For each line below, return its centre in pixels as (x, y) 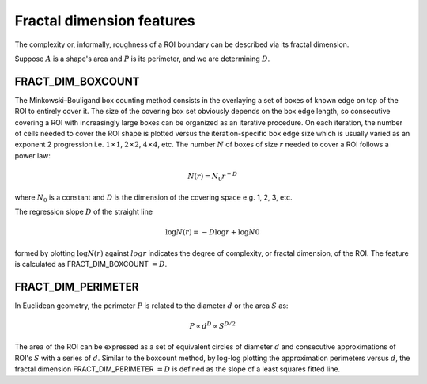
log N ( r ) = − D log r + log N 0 (212, 232)
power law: (33, 155)
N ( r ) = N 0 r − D (212, 176)
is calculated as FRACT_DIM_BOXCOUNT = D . (91, 264)
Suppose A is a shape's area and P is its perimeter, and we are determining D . (142, 59)
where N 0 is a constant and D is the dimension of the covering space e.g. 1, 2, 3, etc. (153, 198)
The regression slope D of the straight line (84, 211)
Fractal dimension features (105, 21)
